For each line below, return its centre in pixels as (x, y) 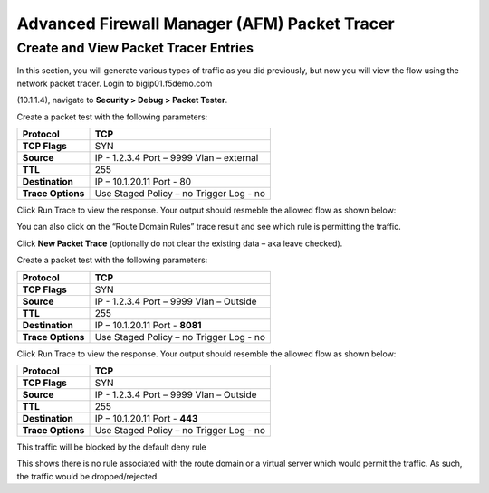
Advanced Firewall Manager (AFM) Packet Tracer (206, 24)
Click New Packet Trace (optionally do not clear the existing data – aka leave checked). (180, 243)
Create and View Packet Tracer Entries (135, 48)
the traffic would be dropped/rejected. (88, 476)
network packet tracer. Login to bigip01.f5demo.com (115, 83)
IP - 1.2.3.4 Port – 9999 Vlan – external (177, 157)
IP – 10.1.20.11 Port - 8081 (148, 325)
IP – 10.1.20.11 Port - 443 (146, 418)
